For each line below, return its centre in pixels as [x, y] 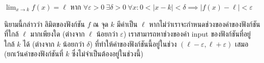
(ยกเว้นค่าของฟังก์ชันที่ [34, 54]
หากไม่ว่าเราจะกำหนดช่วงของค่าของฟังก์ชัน [205, 24]
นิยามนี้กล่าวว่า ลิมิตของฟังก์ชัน [45, 24]
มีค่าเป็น [127, 24]
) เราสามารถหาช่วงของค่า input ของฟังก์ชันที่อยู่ [187, 34]
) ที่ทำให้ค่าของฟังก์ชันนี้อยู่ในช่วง [133, 43]
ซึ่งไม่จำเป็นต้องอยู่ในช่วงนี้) [107, 54]
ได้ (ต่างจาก [39, 43]
